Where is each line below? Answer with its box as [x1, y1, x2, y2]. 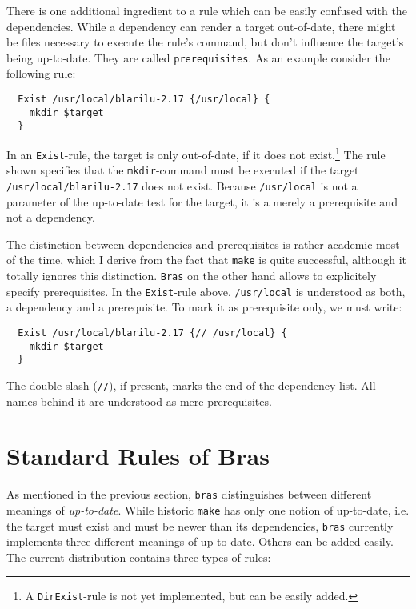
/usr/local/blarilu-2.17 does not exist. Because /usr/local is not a [6, 177, 358, 194]
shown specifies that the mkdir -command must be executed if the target [6, 162, 359, 178]
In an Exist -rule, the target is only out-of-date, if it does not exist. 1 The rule [6, 144, 386, 162]
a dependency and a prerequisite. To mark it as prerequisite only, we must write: [6, 298, 402, 315]
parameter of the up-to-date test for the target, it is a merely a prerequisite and [6, 193, 398, 210]
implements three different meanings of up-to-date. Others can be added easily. [6, 533, 394, 550]
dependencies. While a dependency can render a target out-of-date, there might [6, 18, 396, 34]
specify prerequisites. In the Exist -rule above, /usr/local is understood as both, [6, 282, 406, 299]
